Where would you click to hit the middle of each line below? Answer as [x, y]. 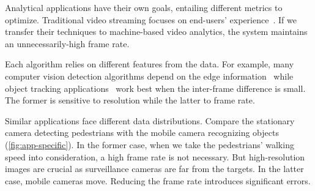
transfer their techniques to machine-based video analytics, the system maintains [156, 32]
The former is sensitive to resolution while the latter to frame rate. [130, 100]
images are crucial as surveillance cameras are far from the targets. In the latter [154, 169]
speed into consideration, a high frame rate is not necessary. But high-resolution [155, 156]
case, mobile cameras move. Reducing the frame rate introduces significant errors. [158, 180]
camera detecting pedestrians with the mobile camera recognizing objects [142, 133]
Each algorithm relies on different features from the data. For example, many [150, 64]
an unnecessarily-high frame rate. [67, 43]
